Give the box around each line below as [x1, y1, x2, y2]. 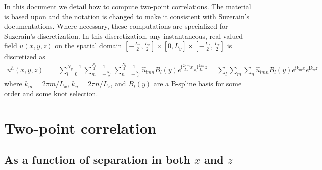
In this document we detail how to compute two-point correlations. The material [4, 1, 251, 11]
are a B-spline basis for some [153, 78, 242, 89]
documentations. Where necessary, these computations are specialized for [4, 21, 228, 31]
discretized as [4, 51, 45, 62]
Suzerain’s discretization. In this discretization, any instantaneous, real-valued [4, 30, 243, 41]
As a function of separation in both [4, 152, 190, 167]
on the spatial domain [55, 40, 122, 51]
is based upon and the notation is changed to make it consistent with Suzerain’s [4, 11, 250, 21]
